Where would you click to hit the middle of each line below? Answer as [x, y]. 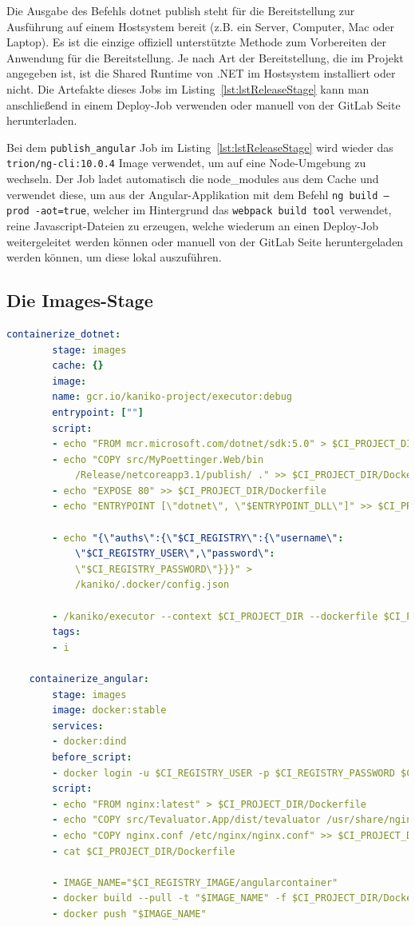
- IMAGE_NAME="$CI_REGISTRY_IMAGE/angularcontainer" [195, 882]
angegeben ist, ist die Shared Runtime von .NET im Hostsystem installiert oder [201, 73]
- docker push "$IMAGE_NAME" [129, 914]
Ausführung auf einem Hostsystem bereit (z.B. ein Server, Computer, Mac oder [201, 26]
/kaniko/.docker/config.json [152, 585]
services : [78, 726]
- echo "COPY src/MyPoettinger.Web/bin [158, 459]
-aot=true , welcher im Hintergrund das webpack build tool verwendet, [213, 210]
